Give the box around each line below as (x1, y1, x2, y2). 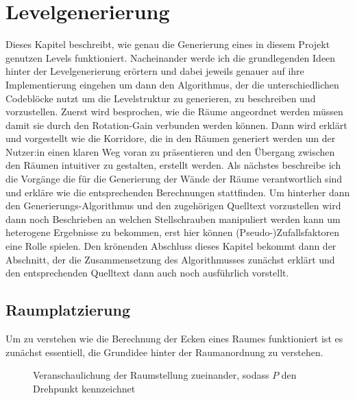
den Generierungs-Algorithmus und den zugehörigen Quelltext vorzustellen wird (5, 198, 341, 213)
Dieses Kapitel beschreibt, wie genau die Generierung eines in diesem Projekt (5, 37, 330, 51)
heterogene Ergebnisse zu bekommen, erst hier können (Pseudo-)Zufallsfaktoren (5, 225, 340, 239)
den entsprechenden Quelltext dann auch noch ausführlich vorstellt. (5, 266, 289, 280)
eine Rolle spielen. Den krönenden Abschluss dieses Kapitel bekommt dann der (5, 239, 336, 253)
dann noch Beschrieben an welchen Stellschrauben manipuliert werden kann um (5, 211, 341, 226)
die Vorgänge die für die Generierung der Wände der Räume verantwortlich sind (5, 172, 343, 186)
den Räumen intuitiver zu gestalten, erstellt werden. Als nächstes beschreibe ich (5, 158, 341, 172)
